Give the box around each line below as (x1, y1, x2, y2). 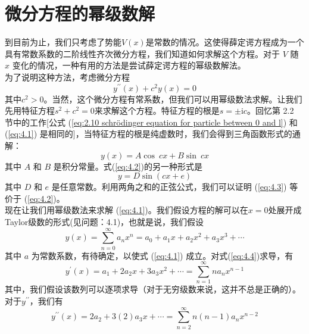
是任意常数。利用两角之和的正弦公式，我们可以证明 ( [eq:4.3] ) (51, 180, 287, 193)
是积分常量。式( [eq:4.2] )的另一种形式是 (53, 160, 202, 172)
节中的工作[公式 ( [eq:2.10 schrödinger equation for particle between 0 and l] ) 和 (5, 116, 298, 128)
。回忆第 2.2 (246, 104, 294, 117)
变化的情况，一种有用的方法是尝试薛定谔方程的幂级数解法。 (12, 59, 246, 71)
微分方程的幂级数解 (5, 1, 155, 26)
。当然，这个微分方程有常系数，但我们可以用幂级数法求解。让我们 (43, 92, 302, 105)
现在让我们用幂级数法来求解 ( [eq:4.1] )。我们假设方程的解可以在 (5, 204, 248, 216)
